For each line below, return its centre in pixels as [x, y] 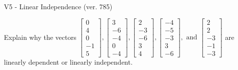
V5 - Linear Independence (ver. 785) [58, 6]
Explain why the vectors [40, 37]
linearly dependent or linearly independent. [68, 61]
